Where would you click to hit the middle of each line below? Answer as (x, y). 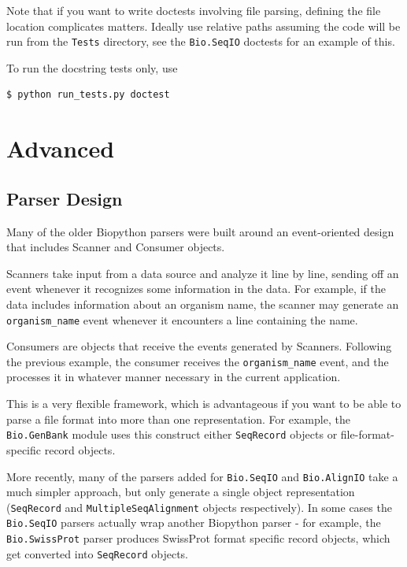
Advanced (61, 148)
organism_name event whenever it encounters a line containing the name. (182, 319)
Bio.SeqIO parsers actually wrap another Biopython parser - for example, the (194, 523)
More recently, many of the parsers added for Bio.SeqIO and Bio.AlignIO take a (202, 476)
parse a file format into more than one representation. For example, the (178, 419)
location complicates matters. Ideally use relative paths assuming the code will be (203, 26)
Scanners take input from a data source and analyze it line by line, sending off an (203, 273)
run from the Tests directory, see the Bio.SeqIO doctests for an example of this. (201, 41)
